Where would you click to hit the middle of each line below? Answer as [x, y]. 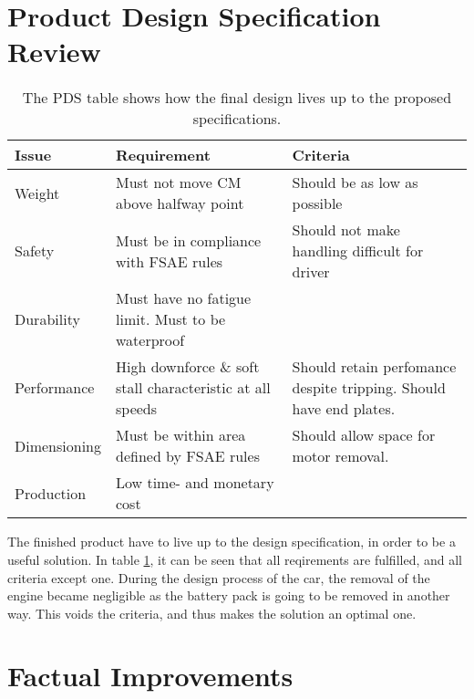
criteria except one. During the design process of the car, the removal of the [219, 577]
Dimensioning [58, 445]
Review [54, 52]
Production [51, 493]
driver [311, 272]
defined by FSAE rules [188, 456]
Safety [35, 251]
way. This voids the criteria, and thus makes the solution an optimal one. [212, 613]
